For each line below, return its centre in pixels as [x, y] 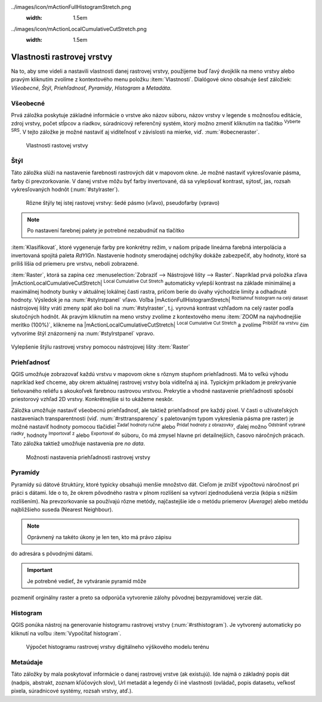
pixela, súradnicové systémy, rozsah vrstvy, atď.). [72, 691]
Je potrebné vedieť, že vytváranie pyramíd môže [87, 581]
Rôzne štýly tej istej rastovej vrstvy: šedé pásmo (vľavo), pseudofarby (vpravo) [123, 203]
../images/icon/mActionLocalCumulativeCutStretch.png [79, 29]
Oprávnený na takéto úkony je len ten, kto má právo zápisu [99, 537]
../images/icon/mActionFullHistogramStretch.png [71, 7]
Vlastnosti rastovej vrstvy [57, 146]
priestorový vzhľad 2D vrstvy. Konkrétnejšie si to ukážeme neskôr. [92, 399]
